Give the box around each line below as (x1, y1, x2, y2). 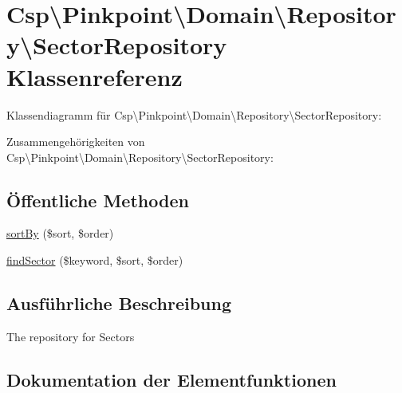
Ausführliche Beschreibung (6, 291, 231, 316)
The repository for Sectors (6, 328, 135, 344)
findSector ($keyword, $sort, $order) (6, 252, 183, 269)
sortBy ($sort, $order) (6, 225, 114, 242)
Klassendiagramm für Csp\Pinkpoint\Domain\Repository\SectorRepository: (6, 106, 382, 123)
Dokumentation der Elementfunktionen (6, 367, 337, 391)
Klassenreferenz (6, 60, 183, 92)
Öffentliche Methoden (6, 187, 189, 212)
